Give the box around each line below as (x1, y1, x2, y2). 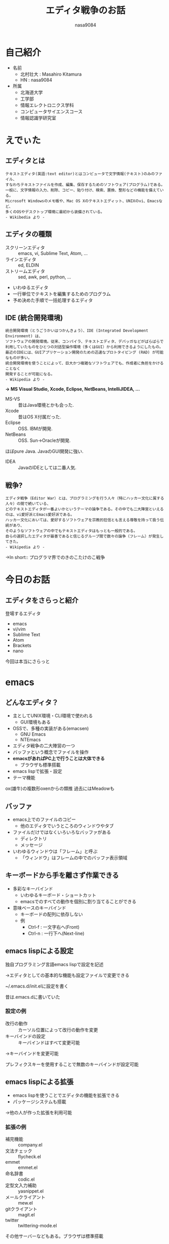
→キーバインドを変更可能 (5, 1050, 59, 1057)
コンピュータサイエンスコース (20, 108, 83, 114)
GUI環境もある (20, 719, 51, 725)
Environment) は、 (5, 334, 43, 339)
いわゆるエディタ (12, 284, 48, 290)
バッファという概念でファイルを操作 (12, 749, 89, 755)
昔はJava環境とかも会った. (18, 402, 74, 408)
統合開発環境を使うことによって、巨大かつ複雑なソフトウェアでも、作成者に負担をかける (5, 361, 164, 366)
